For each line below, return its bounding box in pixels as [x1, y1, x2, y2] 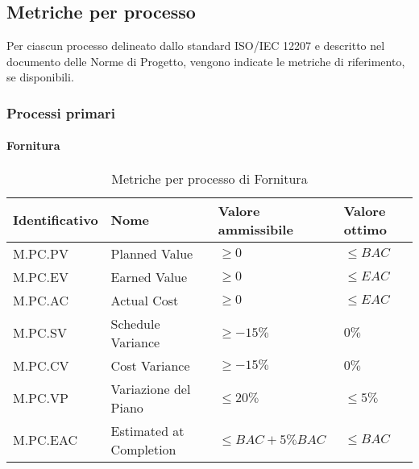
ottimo [343, 219, 387, 239]
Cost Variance [110, 355, 190, 375]
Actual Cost [110, 290, 179, 309]
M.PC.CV [13, 355, 69, 375]
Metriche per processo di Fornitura [111, 168, 308, 188]
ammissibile [218, 219, 293, 239]
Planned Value [110, 243, 193, 263]
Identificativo [13, 210, 98, 230]
